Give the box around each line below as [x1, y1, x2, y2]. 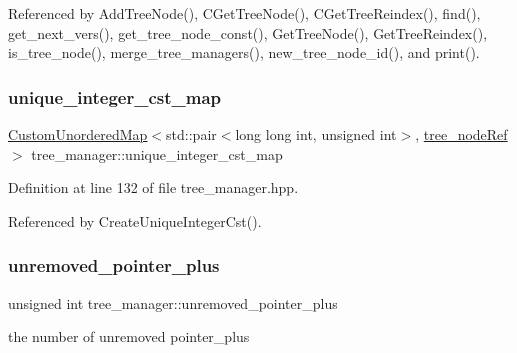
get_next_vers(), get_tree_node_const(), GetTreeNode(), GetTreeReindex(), [8, 22, 488, 43]
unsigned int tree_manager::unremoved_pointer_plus [8, 292, 338, 313]
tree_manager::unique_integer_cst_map [31, 143, 283, 164]
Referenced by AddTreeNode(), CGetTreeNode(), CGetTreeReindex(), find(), [8, 3, 481, 23]
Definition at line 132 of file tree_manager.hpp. [8, 177, 299, 198]
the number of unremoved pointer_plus [8, 326, 250, 347]
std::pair [166, 124, 217, 144]
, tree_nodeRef [415, 124, 508, 144]
